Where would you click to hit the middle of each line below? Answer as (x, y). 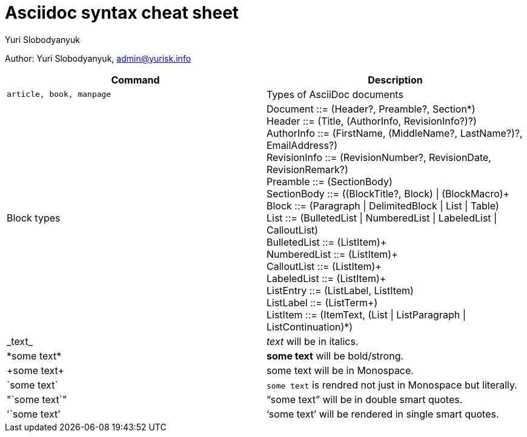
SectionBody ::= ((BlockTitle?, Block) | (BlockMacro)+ (388, 193)
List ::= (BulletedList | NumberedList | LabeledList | (382, 218)
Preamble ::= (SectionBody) (330, 181)
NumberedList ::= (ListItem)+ (332, 254)
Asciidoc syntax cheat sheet (122, 13)
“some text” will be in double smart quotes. (365, 399)
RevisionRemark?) (307, 169)
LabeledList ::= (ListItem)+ (326, 278)
